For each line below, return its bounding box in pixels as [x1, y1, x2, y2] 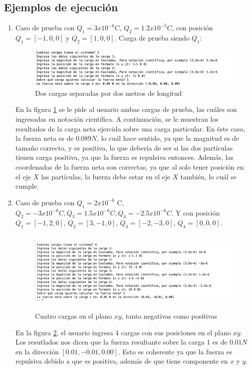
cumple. [15, 181, 39, 191]
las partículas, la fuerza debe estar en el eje [41, 171, 170, 181]
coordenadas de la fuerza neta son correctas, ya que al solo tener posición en [15, 162, 244, 172]
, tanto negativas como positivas [121, 310, 217, 321]
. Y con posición [171, 207, 220, 217]
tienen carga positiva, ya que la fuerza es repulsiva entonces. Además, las [15, 152, 233, 162]
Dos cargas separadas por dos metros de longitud [35, 87, 182, 98]
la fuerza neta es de [15, 133, 74, 143]
